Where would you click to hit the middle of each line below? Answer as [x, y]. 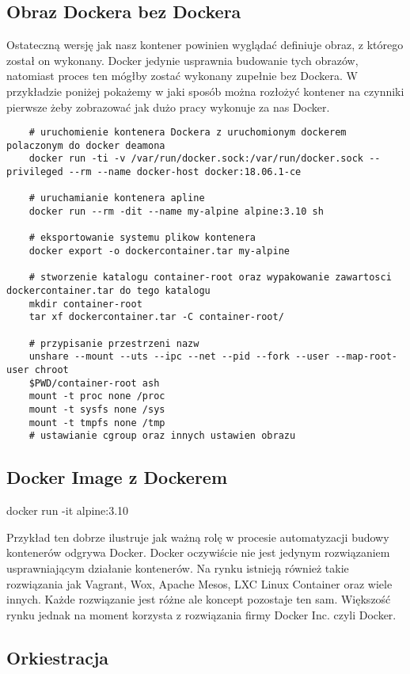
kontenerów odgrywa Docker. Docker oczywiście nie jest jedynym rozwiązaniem [198, 552]
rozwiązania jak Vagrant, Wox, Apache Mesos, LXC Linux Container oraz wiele [199, 583]
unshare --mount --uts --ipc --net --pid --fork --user [179, 357]
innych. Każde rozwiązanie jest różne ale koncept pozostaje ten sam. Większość [199, 599]
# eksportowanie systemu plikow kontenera [142, 238]
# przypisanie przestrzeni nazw [114, 343]
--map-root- [366, 357]
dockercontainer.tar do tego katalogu [108, 291]
